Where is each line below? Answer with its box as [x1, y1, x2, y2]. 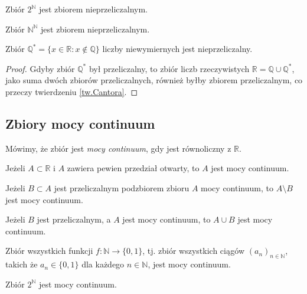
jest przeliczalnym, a [37, 213, 111, 226]
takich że [5, 258, 38, 270]
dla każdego [81, 258, 125, 270]
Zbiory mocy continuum [5, 114, 155, 132]
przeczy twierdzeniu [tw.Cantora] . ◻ [5, 85, 138, 97]
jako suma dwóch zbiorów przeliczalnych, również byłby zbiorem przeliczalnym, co [5, 74, 303, 86]
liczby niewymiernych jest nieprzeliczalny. [102, 43, 253, 55]
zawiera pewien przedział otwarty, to [67, 162, 200, 174]
